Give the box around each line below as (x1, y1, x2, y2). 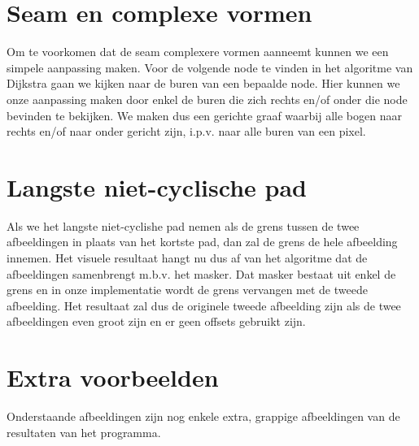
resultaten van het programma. (7, 423, 161, 440)
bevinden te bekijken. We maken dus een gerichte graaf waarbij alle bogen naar (7, 106, 402, 123)
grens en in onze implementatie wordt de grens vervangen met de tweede (7, 281, 368, 298)
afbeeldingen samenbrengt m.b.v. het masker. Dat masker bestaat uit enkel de (7, 265, 396, 282)
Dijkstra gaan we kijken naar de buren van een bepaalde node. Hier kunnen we (7, 75, 400, 92)
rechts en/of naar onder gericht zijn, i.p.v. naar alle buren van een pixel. (7, 123, 366, 140)
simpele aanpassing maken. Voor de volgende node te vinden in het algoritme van (7, 58, 413, 76)
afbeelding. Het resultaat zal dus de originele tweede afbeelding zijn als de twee (7, 297, 401, 314)
